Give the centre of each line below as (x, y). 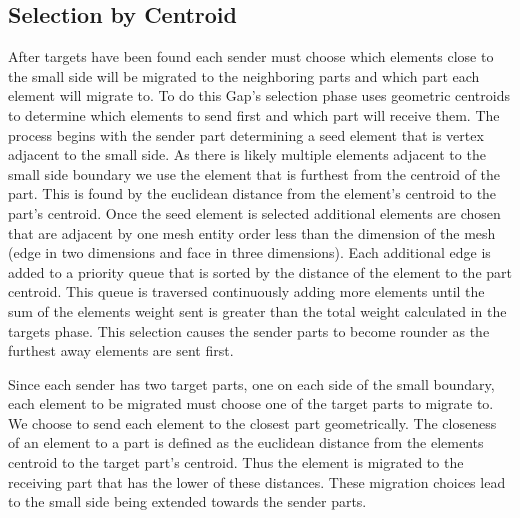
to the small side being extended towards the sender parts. (187, 501)
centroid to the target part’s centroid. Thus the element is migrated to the (236, 462)
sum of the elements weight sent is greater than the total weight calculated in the (257, 310)
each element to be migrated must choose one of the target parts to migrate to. (251, 403)
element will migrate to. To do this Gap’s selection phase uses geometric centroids (259, 95)
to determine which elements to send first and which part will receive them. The (254, 114)
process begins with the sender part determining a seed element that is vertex (246, 134)
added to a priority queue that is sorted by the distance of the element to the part (260, 271)
